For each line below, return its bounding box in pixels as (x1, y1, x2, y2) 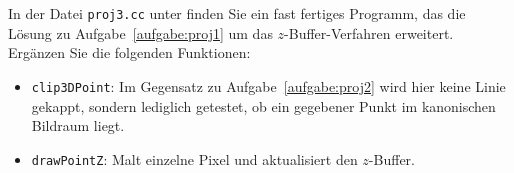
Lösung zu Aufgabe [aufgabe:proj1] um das (8, 22, 273, 43)
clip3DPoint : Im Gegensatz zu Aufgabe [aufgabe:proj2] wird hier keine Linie (31, 75, 506, 96)
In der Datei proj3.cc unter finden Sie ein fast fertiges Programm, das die (8, 3, 466, 23)
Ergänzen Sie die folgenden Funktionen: (8, 42, 251, 63)
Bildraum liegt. (31, 115, 125, 136)
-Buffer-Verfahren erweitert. (284, 22, 454, 43)
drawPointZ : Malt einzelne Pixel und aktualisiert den (31, 148, 358, 169)
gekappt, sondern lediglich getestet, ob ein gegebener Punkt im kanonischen (31, 95, 496, 116)
